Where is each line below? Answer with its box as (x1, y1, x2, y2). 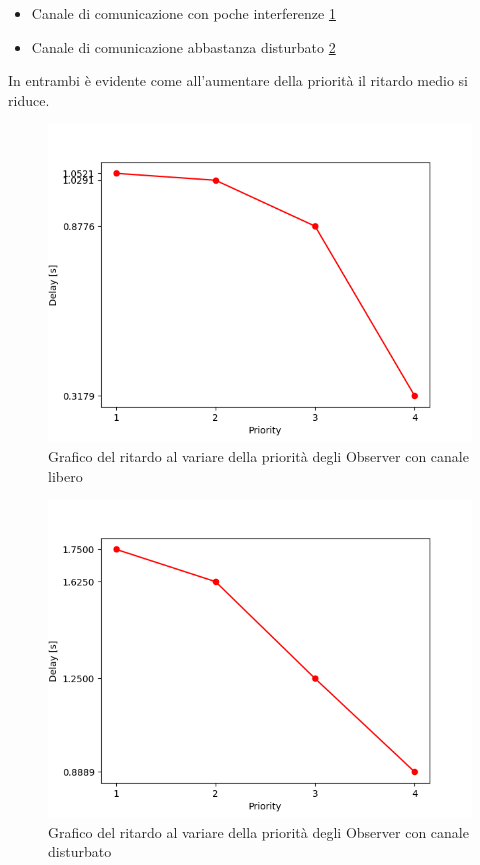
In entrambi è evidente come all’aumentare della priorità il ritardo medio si (8, 70, 468, 91)
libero (48, 465, 83, 486)
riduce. (8, 89, 50, 110)
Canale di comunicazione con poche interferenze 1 (31, 3, 336, 23)
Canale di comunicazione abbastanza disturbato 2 (31, 36, 336, 57)
